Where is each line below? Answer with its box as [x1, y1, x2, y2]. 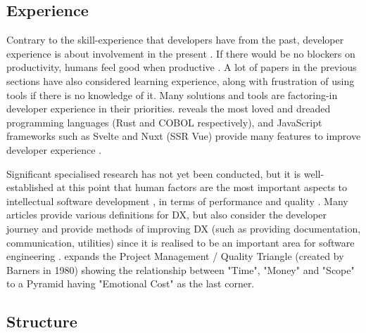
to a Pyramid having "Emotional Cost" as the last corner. [6, 276, 255, 291]
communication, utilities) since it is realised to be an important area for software [6, 235, 355, 249]
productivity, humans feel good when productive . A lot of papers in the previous [6, 60, 357, 74]
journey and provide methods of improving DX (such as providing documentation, [6, 221, 361, 235]
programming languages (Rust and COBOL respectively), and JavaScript [6, 115, 322, 129]
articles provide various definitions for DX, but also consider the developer [6, 207, 327, 222]
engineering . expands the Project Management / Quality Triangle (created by [6, 249, 344, 263]
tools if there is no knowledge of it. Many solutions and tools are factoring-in [6, 87, 338, 102]
